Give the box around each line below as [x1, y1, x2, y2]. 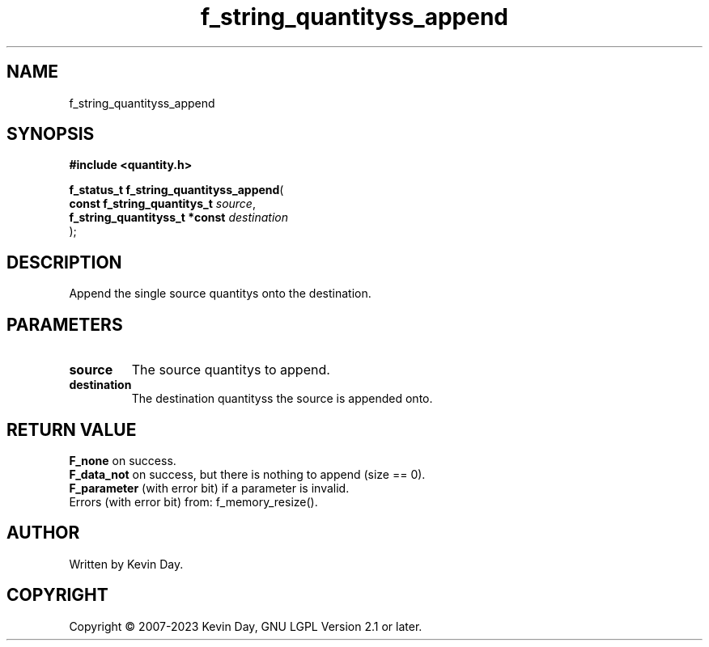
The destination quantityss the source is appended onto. [131, 391, 433, 406]
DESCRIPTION [6, 252, 122, 273]
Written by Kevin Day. [69, 556, 184, 571]
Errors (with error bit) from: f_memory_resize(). [69, 494, 318, 509]
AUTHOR [6, 522, 80, 543]
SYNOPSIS [6, 124, 95, 145]
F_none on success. [69, 453, 176, 467]
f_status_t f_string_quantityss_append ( [69, 183, 284, 197]
